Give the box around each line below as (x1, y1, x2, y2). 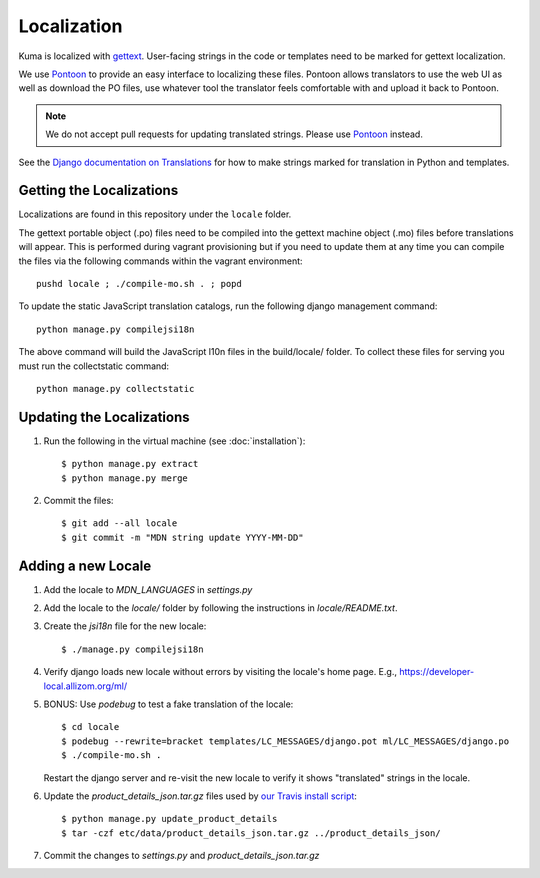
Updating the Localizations (18, 408, 190, 425)
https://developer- (398, 666, 475, 678)
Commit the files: (43, 495, 114, 506)
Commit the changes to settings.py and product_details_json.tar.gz (43, 850, 320, 862)
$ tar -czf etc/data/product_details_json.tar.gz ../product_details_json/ (61, 827, 441, 839)
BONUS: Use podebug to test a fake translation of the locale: (43, 698, 294, 710)
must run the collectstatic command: (18, 360, 170, 372)
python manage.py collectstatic (36, 383, 195, 394)
